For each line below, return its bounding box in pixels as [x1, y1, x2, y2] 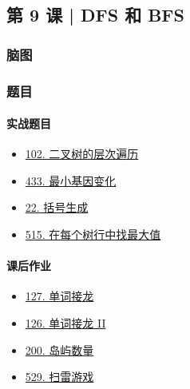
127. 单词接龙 [25, 288, 94, 304]
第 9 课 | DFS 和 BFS [6, 2, 184, 27]
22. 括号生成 [25, 199, 89, 216]
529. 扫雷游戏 [25, 368, 94, 385]
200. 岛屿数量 [25, 341, 94, 358]
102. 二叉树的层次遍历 [25, 145, 139, 162]
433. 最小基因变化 [25, 172, 117, 189]
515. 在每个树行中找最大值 [25, 226, 161, 243]
